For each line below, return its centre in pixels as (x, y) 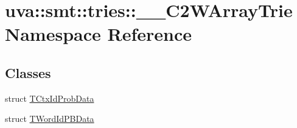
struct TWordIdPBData (50, 119)
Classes (28, 72)
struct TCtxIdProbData (50, 98)
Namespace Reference (98, 34)
